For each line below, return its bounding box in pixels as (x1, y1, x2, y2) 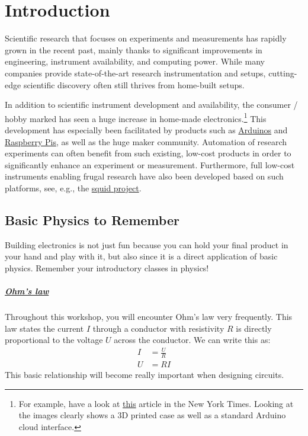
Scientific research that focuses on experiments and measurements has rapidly (5, 32, 287, 44)
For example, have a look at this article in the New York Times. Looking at (18, 397, 294, 409)
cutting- (268, 66, 297, 79)
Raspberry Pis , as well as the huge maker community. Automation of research (5, 135, 287, 148)
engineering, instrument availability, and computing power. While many (5, 55, 265, 68)
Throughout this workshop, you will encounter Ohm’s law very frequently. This (5, 310, 293, 323)
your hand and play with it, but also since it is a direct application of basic (5, 250, 278, 262)
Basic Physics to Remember (5, 210, 179, 229)
